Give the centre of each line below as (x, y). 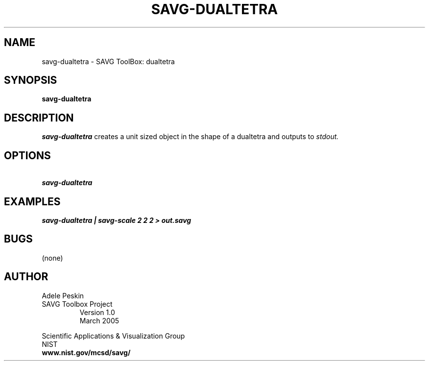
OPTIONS (27, 155)
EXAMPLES (32, 201)
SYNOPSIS (31, 80)
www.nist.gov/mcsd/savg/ (86, 352)
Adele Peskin (63, 295)
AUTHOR (26, 277)
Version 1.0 (97, 312)
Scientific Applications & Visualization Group (113, 336)
